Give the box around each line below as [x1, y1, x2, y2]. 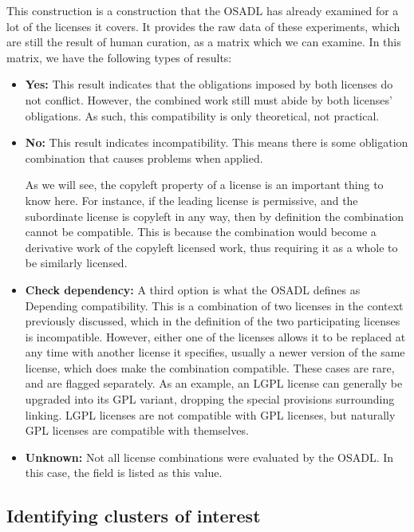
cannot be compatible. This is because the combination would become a [25, 223, 377, 240]
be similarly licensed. [25, 254, 128, 271]
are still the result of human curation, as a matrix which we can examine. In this [6, 33, 401, 50]
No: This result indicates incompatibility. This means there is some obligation [25, 134, 408, 151]
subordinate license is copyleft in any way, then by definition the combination [25, 207, 404, 224]
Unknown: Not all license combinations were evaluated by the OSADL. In [25, 448, 394, 465]
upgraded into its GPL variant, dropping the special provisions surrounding [25, 391, 395, 408]
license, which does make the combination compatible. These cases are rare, [25, 359, 395, 376]
